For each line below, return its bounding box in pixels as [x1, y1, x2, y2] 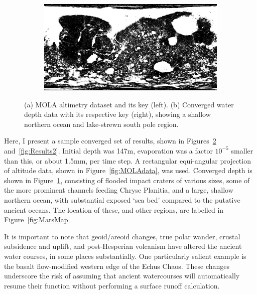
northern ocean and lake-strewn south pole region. [24, 118, 179, 129]
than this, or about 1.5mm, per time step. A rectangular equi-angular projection [4, 155, 251, 166]
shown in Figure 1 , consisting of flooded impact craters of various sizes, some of [4, 175, 250, 185]
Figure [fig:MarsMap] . [4, 214, 72, 225]
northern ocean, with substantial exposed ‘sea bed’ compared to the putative [4, 194, 240, 205]
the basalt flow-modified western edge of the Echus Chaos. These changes [4, 260, 230, 271]
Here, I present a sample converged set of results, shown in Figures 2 [4, 135, 216, 146]
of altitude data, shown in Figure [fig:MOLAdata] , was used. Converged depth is [4, 165, 252, 176]
